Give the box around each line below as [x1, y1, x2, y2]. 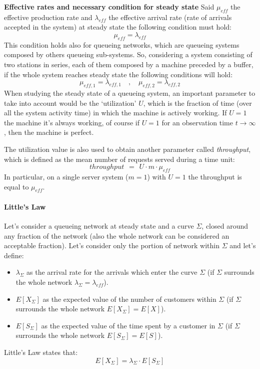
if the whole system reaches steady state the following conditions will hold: [4, 69, 233, 79]
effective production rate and [4, 12, 92, 22]
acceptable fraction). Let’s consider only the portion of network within [4, 240, 220, 251]
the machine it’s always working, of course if [4, 117, 139, 127]
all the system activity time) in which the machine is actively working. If [4, 107, 227, 118]
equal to [4, 181, 29, 192]
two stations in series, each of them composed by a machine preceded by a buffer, [4, 59, 253, 69]
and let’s [229, 240, 256, 251]
